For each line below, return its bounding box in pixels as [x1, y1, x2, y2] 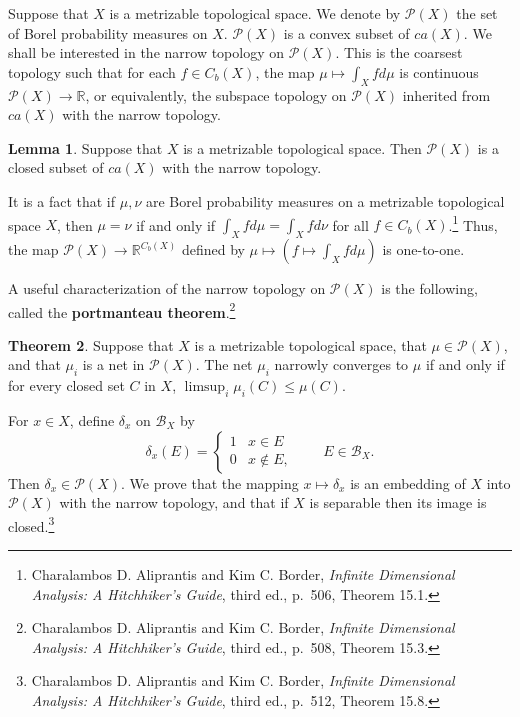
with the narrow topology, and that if [59, 492, 289, 513]
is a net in [82, 354, 145, 375]
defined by [181, 239, 245, 259]
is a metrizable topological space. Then [183, 137, 422, 158]
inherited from [402, 84, 491, 105]
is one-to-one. [382, 239, 465, 259]
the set [456, 3, 498, 23]
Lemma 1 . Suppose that [8, 137, 163, 158]
